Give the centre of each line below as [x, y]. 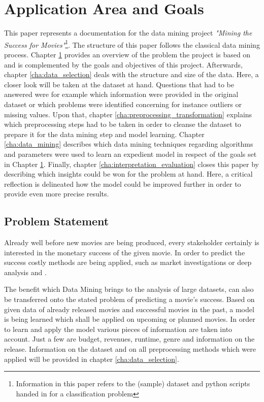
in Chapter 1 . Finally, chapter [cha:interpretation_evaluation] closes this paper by [131, 164]
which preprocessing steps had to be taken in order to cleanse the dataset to [123, 124]
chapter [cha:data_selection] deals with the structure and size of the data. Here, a [131, 74]
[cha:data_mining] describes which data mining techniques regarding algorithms [129, 144]
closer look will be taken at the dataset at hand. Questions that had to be [119, 84]
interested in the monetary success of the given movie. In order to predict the [125, 252]
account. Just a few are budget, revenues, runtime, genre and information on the [129, 339]
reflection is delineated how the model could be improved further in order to [123, 183]
